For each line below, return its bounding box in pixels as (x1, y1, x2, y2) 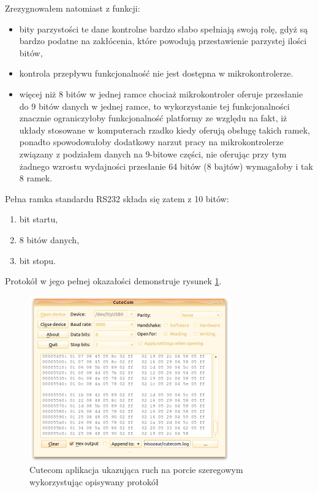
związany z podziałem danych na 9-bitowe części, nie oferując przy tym (19, 147, 287, 160)
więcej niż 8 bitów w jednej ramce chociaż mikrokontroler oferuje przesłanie (19, 87, 303, 100)
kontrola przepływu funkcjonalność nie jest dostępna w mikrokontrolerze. (19, 67, 293, 80)
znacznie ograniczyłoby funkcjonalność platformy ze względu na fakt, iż (19, 112, 287, 124)
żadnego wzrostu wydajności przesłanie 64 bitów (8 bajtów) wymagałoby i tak (19, 159, 313, 172)
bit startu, (19, 213, 58, 225)
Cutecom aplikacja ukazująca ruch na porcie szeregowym (29, 463, 243, 476)
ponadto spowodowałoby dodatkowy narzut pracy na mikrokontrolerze (19, 135, 284, 148)
